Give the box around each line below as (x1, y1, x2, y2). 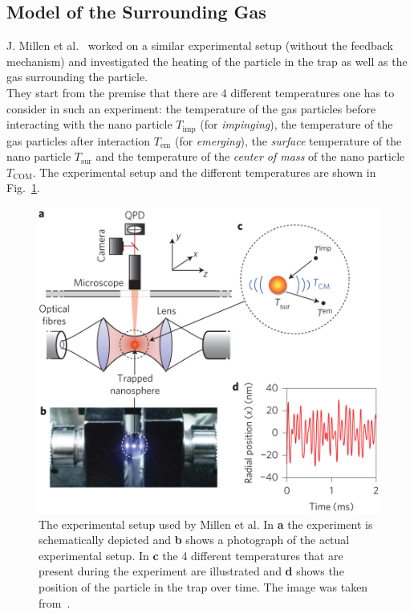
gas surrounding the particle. (6, 68, 148, 85)
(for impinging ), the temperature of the (200, 116, 393, 133)
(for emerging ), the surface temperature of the (174, 132, 402, 149)
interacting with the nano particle (6, 116, 172, 133)
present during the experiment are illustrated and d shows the (39, 563, 344, 579)
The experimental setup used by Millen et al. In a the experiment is (39, 515, 373, 532)
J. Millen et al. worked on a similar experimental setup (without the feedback (6, 37, 393, 54)
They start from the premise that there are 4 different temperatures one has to (6, 84, 395, 100)
